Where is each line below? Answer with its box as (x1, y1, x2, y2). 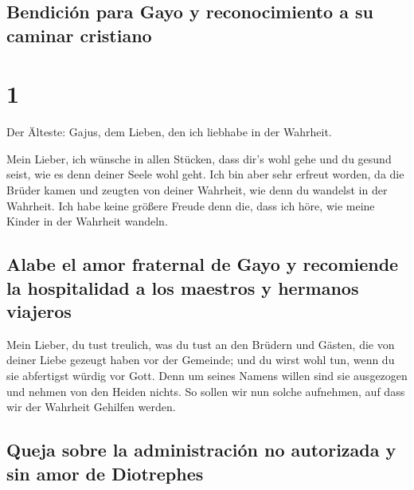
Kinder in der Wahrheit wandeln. (6, 213, 168, 229)
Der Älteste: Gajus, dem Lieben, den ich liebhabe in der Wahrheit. (6, 123, 332, 140)
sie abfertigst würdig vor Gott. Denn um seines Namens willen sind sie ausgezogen (6, 367, 408, 384)
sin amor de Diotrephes (6, 461, 204, 485)
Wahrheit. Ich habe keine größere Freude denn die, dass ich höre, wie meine (6, 197, 375, 214)
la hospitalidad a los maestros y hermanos (6, 275, 359, 300)
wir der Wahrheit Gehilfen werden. (6, 398, 176, 415)
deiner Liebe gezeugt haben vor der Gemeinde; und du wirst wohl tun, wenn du (6, 351, 395, 368)
